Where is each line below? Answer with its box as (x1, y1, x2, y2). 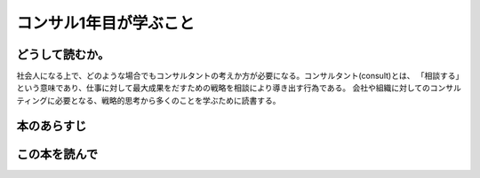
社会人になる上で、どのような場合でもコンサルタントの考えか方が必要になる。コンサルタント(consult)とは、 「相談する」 (16, 71, 460, 81)
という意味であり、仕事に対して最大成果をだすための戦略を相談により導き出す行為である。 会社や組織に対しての (16, 82, 430, 93)
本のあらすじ (16, 118, 87, 133)
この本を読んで (16, 146, 98, 161)
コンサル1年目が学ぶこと (16, 13, 196, 33)
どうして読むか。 (16, 47, 110, 62)
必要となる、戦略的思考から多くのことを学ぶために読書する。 (54, 95, 281, 105)
